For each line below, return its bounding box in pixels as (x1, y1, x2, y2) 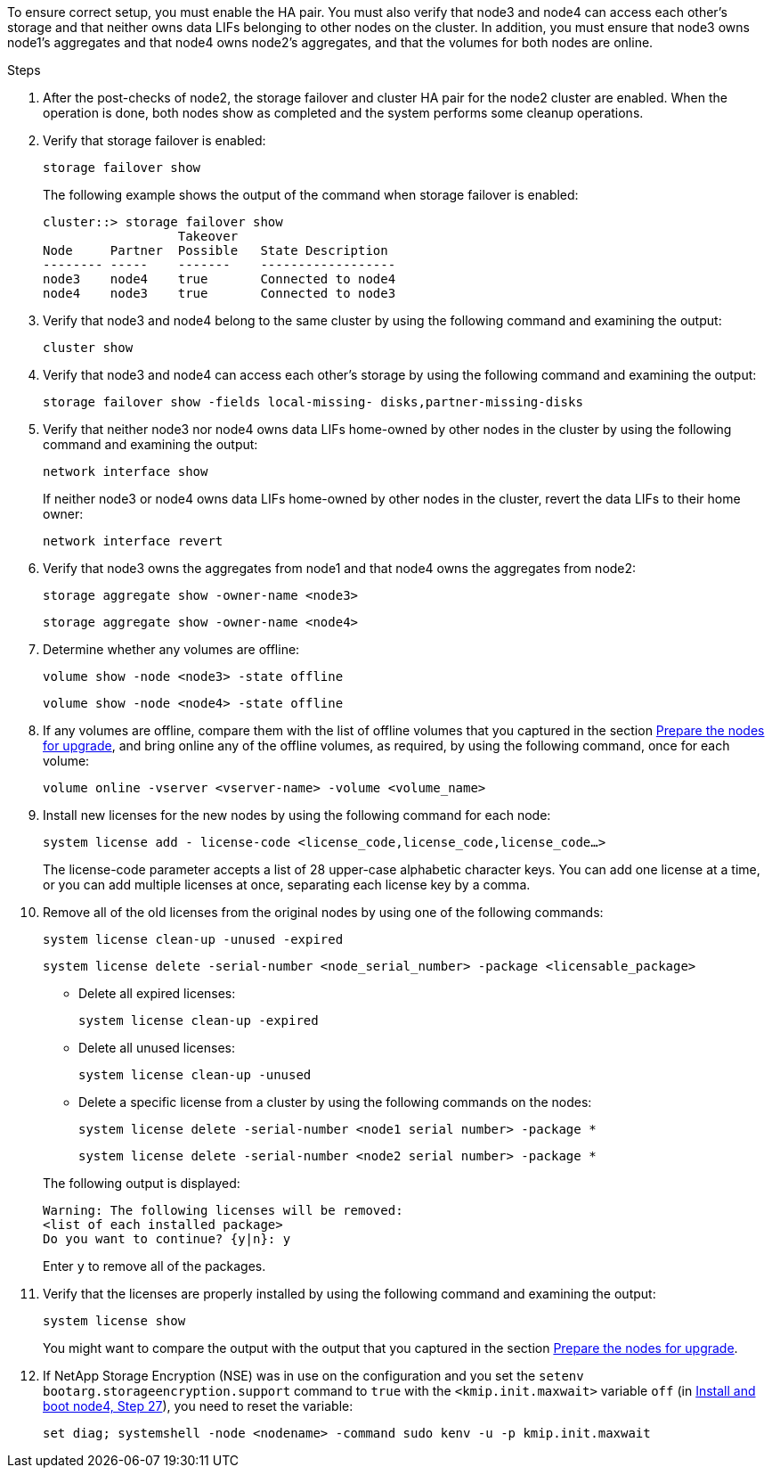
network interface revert (43, 534, 223, 548)
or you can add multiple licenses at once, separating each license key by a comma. (43, 877, 531, 892)
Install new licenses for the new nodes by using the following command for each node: (43, 807, 551, 823)
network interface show (43, 464, 208, 479)
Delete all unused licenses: (78, 1040, 236, 1055)
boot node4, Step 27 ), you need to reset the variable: (43, 1398, 353, 1414)
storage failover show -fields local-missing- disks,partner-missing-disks (43, 395, 583, 409)
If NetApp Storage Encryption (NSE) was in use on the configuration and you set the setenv (43, 1368, 584, 1383)
